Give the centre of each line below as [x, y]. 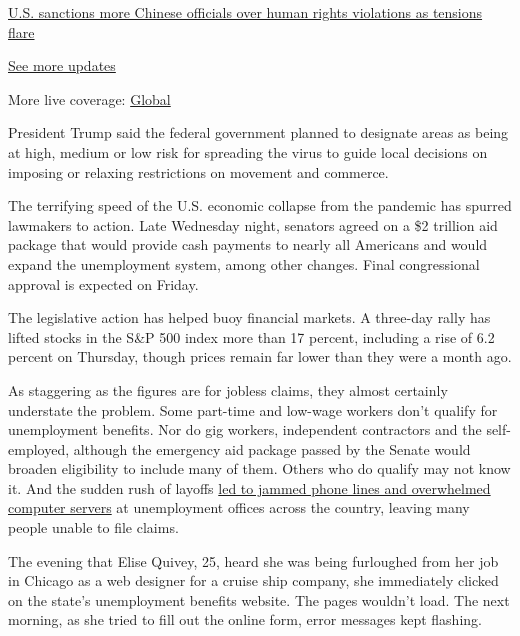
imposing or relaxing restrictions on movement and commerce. [198, 171]
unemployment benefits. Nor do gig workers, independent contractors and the [245, 429]
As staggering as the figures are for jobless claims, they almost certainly [228, 389]
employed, [39, 448]
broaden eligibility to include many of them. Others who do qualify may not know [259, 468]
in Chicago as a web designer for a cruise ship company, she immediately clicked [253, 580]
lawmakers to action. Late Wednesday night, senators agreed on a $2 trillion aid [253, 224]
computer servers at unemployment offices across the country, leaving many [239, 507]
